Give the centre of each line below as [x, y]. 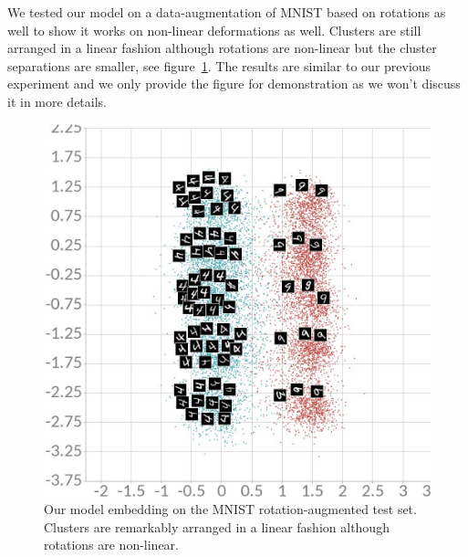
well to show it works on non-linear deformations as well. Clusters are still [214, 30]
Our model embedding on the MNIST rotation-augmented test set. [230, 509]
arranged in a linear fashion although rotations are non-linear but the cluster [222, 48]
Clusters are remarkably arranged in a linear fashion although [217, 526]
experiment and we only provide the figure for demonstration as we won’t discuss [234, 84]
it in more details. [57, 101]
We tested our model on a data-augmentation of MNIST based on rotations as [227, 12]
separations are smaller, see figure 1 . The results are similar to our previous [219, 65]
